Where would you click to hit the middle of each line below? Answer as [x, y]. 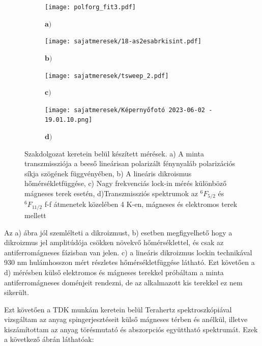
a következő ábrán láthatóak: [49, 339]
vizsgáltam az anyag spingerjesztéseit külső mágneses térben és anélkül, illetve [126, 319]
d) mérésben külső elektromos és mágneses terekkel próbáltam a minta [114, 272]
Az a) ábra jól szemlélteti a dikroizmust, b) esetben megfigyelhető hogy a [118, 232]
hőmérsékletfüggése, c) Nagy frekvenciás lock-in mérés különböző [126, 183]
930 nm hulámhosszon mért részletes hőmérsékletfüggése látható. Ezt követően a [129, 262]
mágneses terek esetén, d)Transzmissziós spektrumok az [111, 193]
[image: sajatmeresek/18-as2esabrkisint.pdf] [123, 42]
